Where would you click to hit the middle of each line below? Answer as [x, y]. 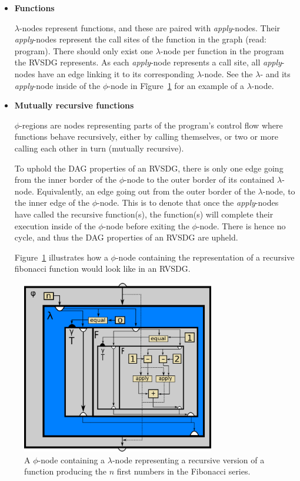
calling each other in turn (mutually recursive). [99, 148]
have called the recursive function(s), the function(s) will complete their [144, 214]
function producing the [66, 471]
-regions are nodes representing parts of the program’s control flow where [151, 125]
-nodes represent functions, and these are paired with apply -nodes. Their [150, 27]
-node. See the [227, 73]
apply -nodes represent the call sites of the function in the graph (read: [141, 39]
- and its [275, 73]
